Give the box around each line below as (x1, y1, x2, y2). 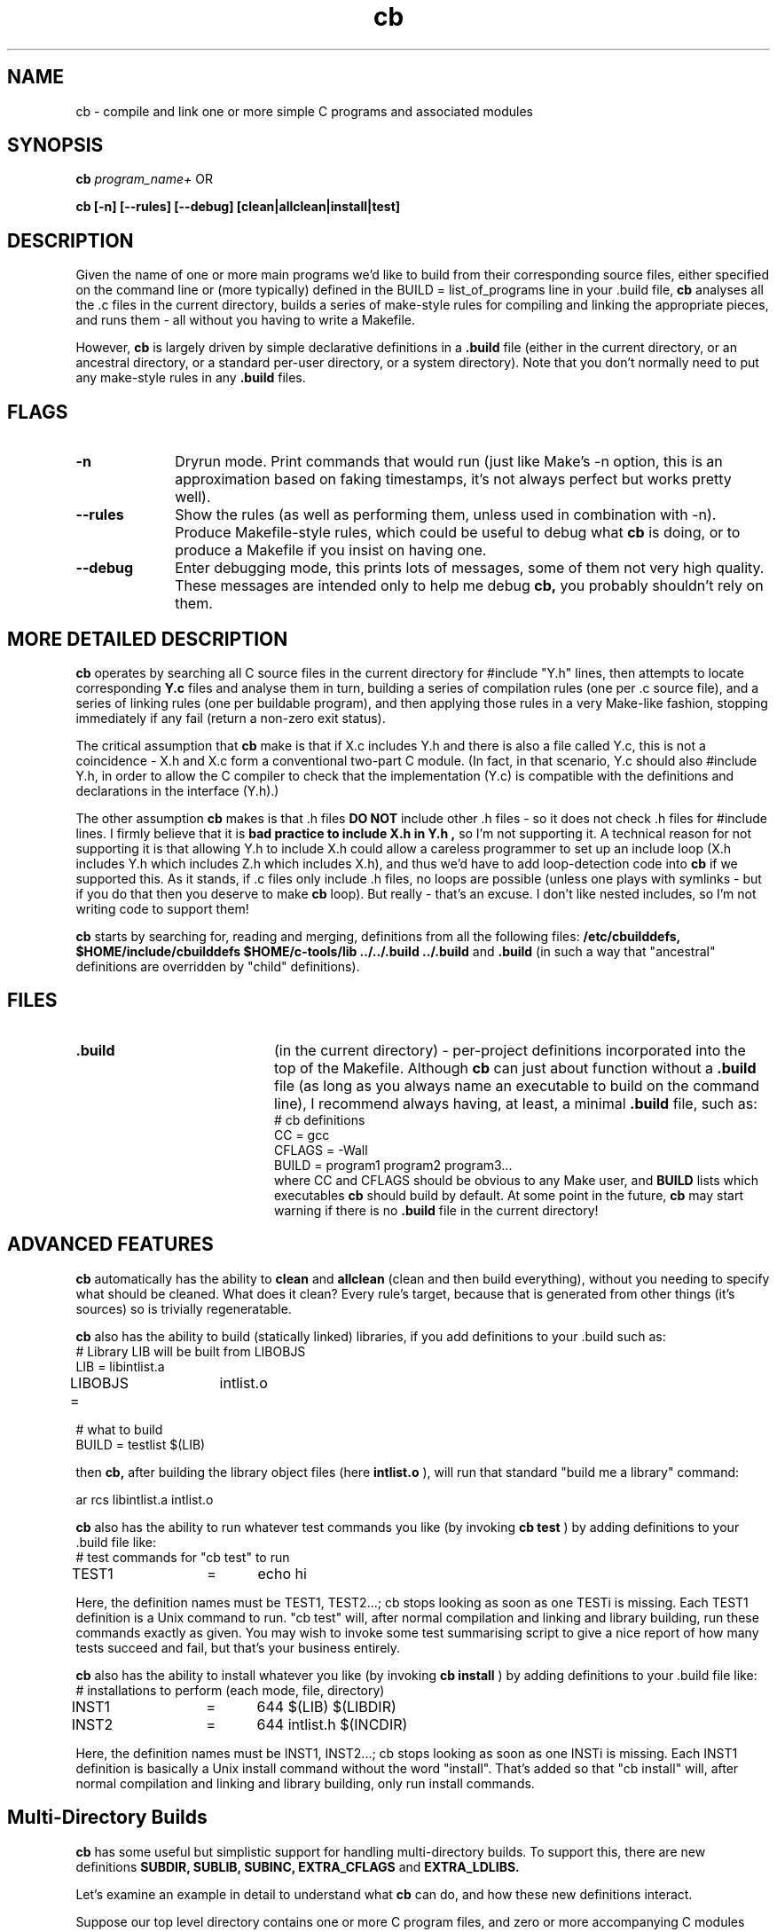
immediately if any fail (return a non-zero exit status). (75, 710, 386, 726)
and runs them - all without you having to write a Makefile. (75, 312, 416, 328)
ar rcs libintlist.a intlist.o (75, 1491, 214, 1507)
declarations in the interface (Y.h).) (75, 782, 279, 798)
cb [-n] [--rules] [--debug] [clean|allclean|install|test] (75, 199, 401, 215)
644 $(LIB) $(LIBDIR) (256, 1697, 396, 1716)
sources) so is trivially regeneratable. (75, 1300, 292, 1316)
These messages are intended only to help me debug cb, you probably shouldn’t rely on (175, 577, 764, 595)
